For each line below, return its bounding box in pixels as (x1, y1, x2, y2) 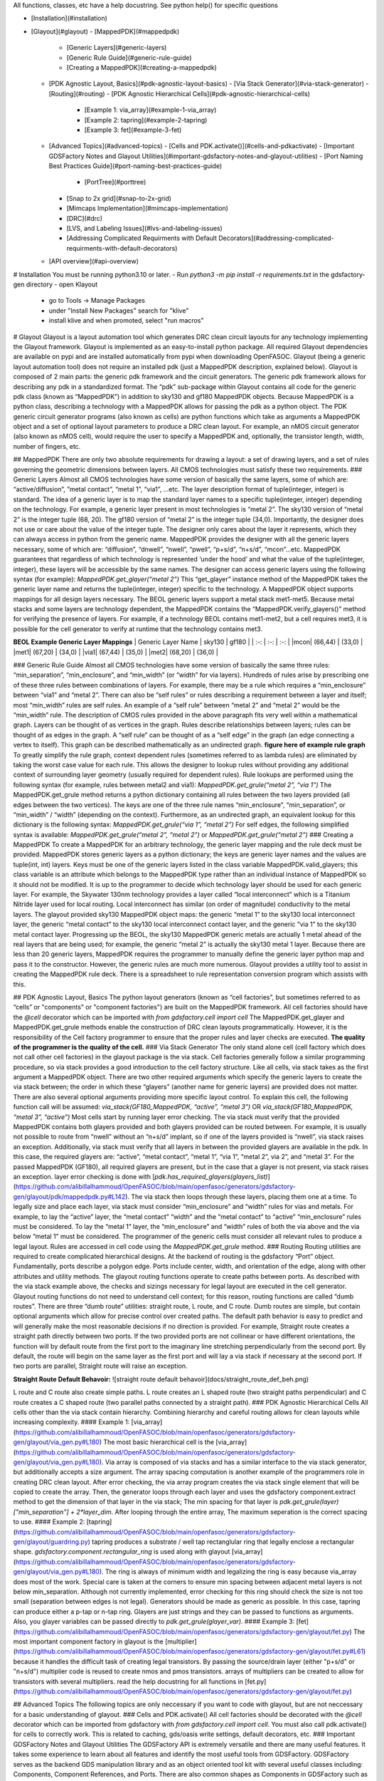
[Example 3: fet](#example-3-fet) (84, 125, 182, 134)
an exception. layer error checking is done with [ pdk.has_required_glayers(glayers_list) (13, 1172, 268, 1180)
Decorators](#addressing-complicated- (218, 234, 334, 242)
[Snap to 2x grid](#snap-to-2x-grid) (66, 194, 172, 202)
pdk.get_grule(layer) (279, 1497, 339, 1506)
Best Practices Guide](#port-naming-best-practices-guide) (48, 162, 223, 170)
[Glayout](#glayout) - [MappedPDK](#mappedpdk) (31, 27, 180, 36)
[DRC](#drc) (66, 214, 103, 222)
